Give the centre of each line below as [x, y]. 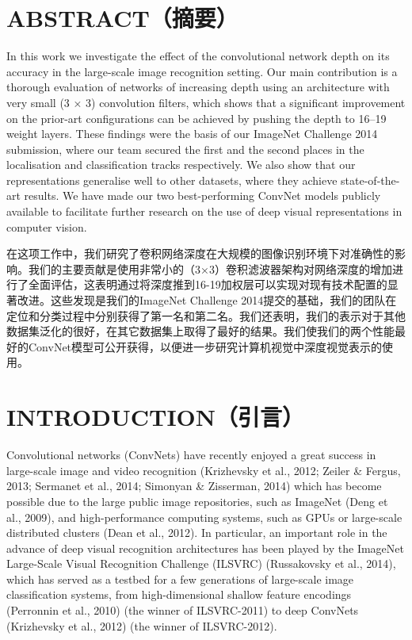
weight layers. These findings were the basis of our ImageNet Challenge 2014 [192, 134]
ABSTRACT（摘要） [122, 18]
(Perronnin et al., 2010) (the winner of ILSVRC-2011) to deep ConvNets [183, 610]
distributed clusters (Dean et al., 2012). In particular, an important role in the [197, 533]
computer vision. [47, 226]
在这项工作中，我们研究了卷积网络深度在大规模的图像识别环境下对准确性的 [200, 253]
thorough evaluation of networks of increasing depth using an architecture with [198, 87]
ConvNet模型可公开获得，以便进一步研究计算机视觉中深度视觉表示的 [205, 346]
